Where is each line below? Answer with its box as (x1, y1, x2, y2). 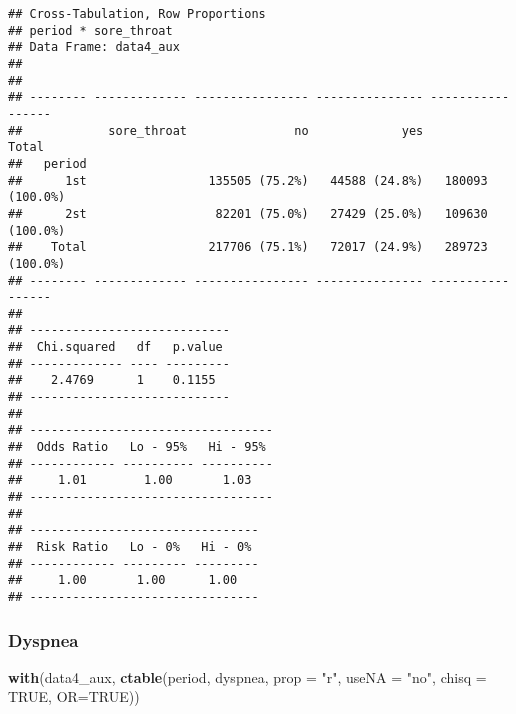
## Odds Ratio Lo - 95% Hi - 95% (8, 440, 266, 455)
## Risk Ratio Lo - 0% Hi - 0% (8, 540, 252, 554)
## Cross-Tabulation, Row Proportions (8, 7, 266, 21)
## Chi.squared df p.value (8, 340, 223, 355)
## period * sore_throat (8, 23, 173, 38)
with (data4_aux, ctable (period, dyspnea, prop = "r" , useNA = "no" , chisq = (8, 666, 487, 687)
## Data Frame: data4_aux (8, 40, 180, 55)
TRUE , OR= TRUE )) (8, 686, 140, 707)
